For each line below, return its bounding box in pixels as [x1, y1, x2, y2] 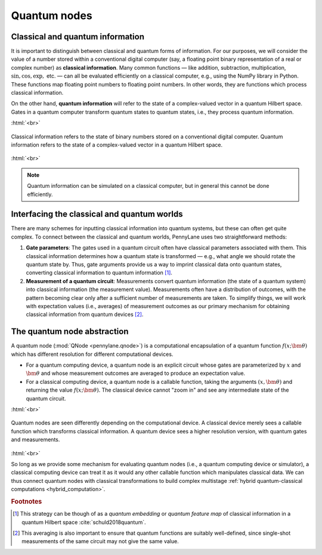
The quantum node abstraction [11, 327, 129, 337]
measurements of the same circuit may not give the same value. [21, 538, 179, 545]
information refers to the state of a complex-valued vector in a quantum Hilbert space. [11, 141, 223, 148]
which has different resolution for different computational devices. [11, 351, 174, 358]
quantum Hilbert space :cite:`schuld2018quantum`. [21, 519, 146, 526]
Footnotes [11, 497, 42, 506]
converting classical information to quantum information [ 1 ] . [26, 269, 173, 277]
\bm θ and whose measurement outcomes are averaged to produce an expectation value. [26, 370, 246, 377]
